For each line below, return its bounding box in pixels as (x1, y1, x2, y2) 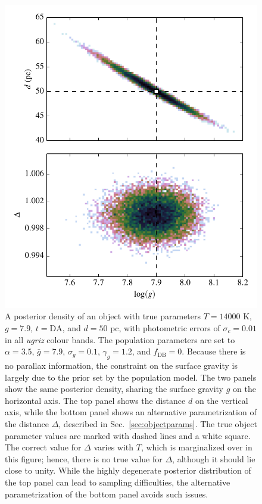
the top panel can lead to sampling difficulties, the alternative (5, 475, 230, 488)
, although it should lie (172, 452, 255, 465)
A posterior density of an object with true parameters (5, 310, 201, 322)
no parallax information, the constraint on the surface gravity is (5, 359, 238, 371)
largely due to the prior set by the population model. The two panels (5, 371, 257, 383)
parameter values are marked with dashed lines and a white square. (5, 429, 251, 441)
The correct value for (5, 441, 82, 453)
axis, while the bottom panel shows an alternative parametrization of (5, 406, 257, 418)
